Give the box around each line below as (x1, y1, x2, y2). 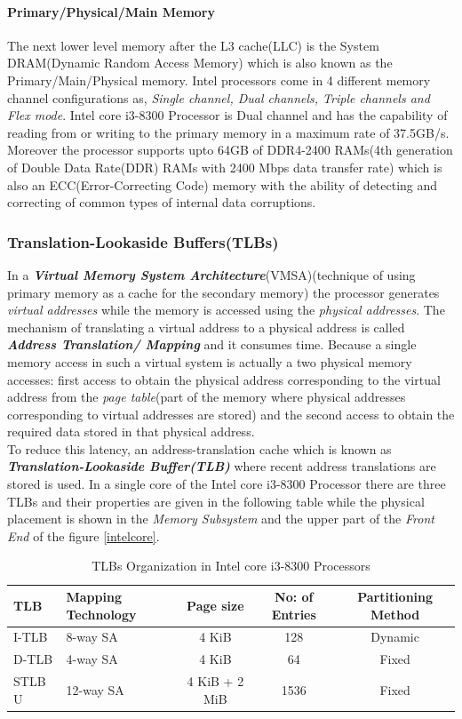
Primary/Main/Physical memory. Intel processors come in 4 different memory (7, 70, 431, 89)
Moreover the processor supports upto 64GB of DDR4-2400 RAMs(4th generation (7, 140, 453, 159)
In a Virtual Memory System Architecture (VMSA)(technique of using (7, 265, 416, 284)
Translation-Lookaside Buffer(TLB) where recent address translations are (7, 457, 436, 475)
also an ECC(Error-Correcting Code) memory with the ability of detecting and (7, 175, 438, 194)
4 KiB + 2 (187, 672, 244, 691)
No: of (275, 587, 314, 606)
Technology (66, 604, 137, 623)
